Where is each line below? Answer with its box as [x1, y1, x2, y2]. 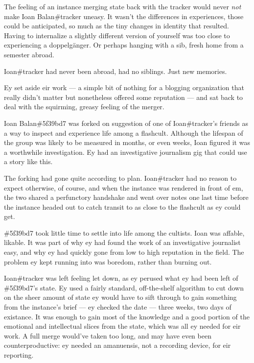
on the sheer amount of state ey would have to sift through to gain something [4, 292, 237, 302]
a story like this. [4, 156, 53, 167]
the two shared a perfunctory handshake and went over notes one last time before [4, 192, 249, 202]
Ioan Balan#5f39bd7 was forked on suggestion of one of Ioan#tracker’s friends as [4, 118, 248, 128]
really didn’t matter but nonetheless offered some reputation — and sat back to [4, 92, 243, 102]
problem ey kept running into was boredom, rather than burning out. [4, 256, 212, 266]
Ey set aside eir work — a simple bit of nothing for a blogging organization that [4, 82, 244, 93]
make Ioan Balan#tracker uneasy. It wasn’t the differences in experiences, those [4, 11, 244, 21]
